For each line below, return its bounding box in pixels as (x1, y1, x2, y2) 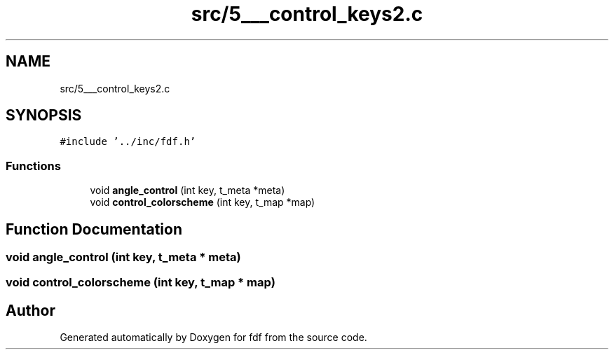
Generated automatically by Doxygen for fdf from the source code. (60, 331, 367, 344)
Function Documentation (6, 220, 182, 238)
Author (6, 301, 55, 319)
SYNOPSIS (6, 106, 82, 125)
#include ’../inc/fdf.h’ (60, 136, 196, 148)
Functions (6, 158, 61, 173)
